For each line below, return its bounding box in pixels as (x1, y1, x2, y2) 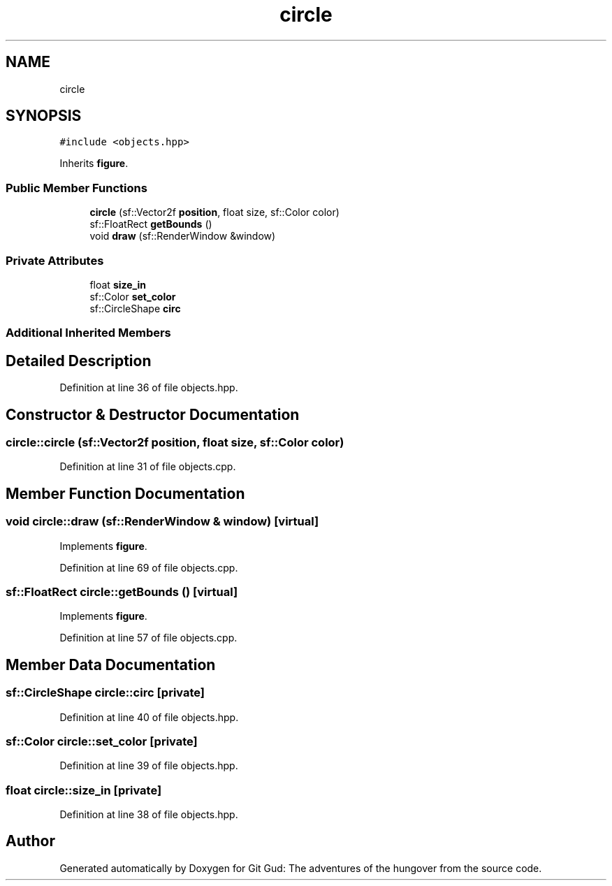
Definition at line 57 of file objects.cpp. (59, 632, 238, 644)
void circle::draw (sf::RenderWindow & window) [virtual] (6, 514, 319, 529)
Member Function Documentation (6, 484, 245, 502)
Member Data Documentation (6, 655, 216, 674)
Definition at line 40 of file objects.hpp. (59, 711, 239, 723)
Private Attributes (6, 253, 104, 268)
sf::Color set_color (89, 290, 176, 303)
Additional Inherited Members (6, 326, 171, 340)
